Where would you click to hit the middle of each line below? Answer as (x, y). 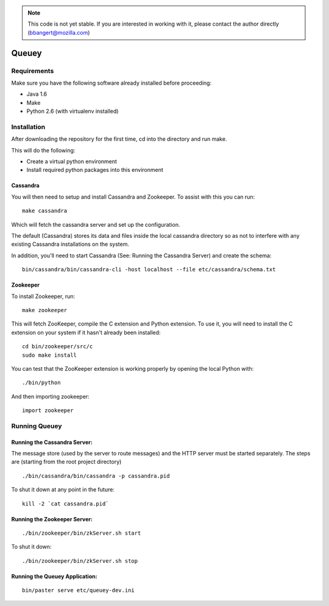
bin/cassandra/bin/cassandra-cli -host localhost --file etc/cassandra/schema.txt (149, 269)
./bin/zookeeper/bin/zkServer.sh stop (80, 561)
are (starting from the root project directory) (66, 462)
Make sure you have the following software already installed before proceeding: (111, 83)
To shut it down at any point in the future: (63, 490)
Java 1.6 (37, 94)
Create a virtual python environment (72, 162)
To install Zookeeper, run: (43, 296)
